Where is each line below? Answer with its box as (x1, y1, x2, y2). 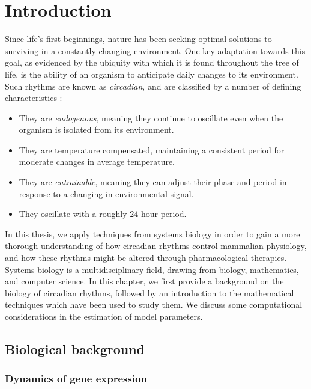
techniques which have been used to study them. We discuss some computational (5, 298, 303, 311)
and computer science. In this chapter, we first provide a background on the (5, 275, 284, 287)
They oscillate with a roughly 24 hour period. (19, 207, 187, 220)
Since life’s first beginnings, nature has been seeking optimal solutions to (5, 32, 272, 45)
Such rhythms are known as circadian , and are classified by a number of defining (5, 79, 301, 92)
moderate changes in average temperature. (19, 155, 175, 168)
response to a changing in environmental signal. (19, 187, 194, 200)
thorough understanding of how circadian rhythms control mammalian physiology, (5, 239, 307, 252)
